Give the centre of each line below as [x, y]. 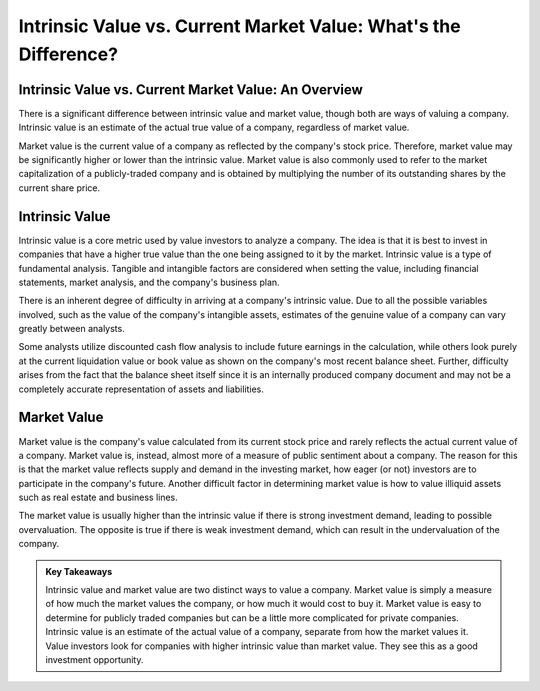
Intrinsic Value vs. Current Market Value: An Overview [191, 89]
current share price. [59, 187]
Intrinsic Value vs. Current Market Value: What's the [239, 26]
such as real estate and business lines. [98, 497]
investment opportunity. [94, 659]
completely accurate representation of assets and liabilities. [141, 389]
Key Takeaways [79, 571]
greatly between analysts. [71, 329]
